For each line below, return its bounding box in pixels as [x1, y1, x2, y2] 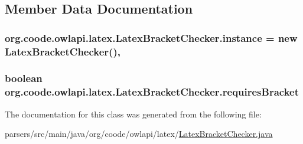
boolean [5, 71, 43, 86]
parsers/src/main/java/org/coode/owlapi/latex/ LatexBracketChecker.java [5, 127, 273, 140]
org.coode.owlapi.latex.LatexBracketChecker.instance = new [5, 30, 298, 45]
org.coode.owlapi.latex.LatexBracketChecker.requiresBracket [5, 84, 299, 99]
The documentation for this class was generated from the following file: [5, 107, 262, 120]
